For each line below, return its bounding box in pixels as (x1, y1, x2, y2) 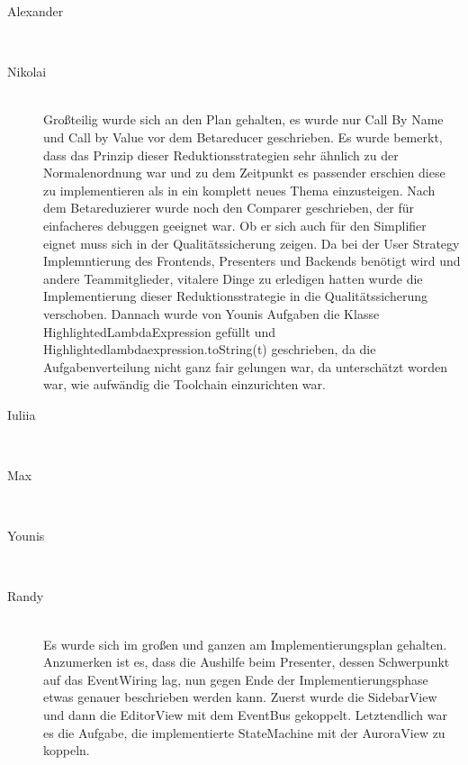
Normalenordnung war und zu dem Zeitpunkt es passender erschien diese (43, 163, 445, 182)
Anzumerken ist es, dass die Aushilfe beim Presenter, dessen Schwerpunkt (43, 652, 450, 671)
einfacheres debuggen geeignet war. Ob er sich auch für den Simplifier (43, 215, 427, 234)
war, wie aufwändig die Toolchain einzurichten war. (43, 375, 326, 394)
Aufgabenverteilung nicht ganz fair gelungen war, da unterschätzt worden (43, 357, 448, 376)
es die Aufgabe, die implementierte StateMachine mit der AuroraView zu (43, 723, 445, 742)
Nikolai (7, 62, 47, 81)
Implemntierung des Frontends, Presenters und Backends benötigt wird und (43, 251, 461, 270)
